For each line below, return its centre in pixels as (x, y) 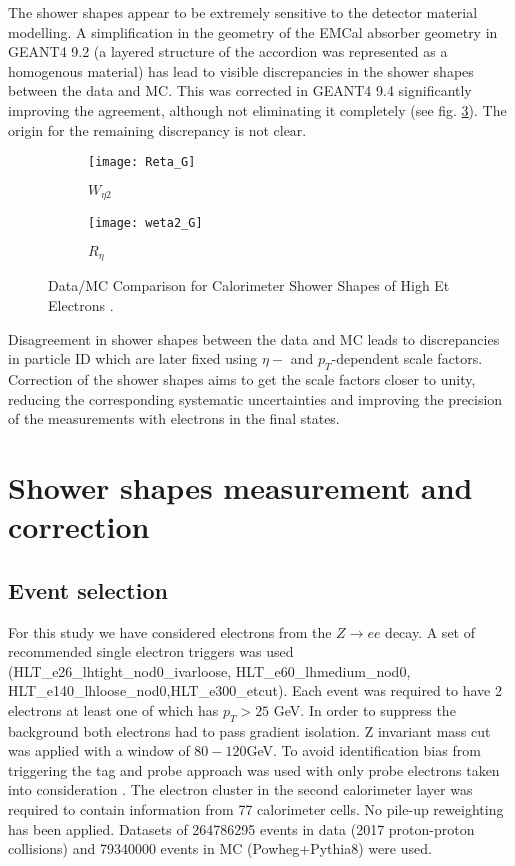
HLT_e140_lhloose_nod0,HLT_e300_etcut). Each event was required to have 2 (255, 690)
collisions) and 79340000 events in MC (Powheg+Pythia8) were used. (220, 848)
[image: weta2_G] (145, 223)
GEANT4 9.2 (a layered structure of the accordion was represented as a (228, 51)
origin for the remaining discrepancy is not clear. (157, 129)
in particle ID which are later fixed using (133, 358)
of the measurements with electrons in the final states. (174, 418)
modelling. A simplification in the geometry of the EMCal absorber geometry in (253, 31)
